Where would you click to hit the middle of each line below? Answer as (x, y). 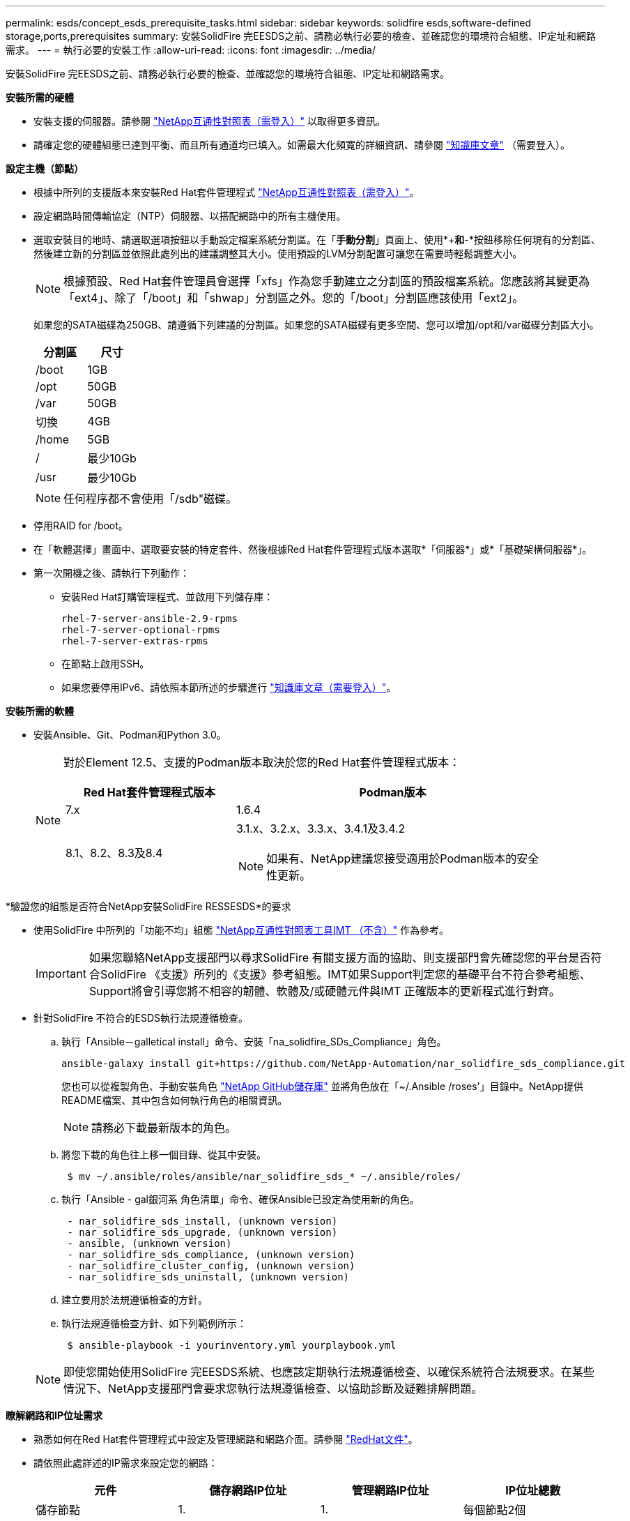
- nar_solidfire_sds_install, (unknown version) (202, 1221)
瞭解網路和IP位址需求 (54, 1415)
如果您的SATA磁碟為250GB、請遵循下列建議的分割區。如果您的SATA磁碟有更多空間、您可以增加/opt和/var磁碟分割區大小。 (316, 325)
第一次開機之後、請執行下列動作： (112, 573)
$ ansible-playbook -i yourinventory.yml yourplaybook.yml (232, 1345)
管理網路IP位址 (390, 1490)
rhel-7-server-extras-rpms (135, 641)
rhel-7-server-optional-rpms (141, 630)
